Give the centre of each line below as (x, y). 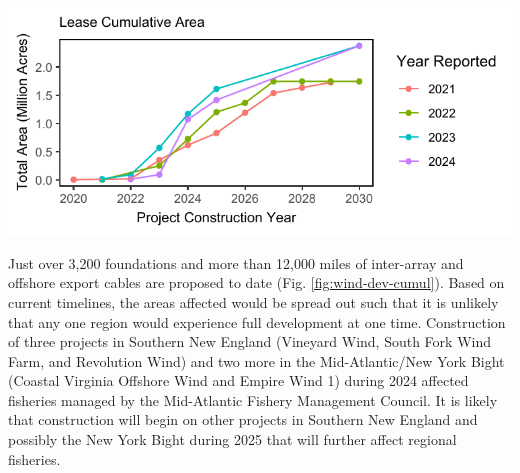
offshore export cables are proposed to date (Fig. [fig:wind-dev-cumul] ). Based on (256, 282)
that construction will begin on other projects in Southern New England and (243, 419)
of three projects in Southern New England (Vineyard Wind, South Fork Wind (249, 341)
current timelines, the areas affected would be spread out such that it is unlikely (253, 301)
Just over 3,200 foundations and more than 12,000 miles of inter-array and (236, 262)
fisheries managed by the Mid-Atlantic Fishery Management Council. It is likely (253, 399)
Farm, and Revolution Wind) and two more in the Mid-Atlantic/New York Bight (256, 360)
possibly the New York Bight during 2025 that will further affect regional (232, 439)
